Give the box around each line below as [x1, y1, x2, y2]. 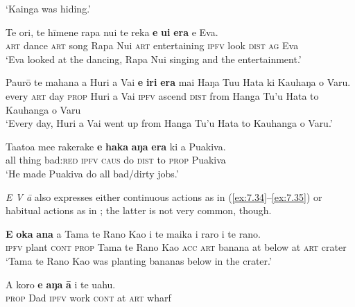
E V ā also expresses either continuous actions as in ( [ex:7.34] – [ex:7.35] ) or [6, 189, 322, 204]
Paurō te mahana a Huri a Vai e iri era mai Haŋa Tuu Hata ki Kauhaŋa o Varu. [6, 75, 351, 89]
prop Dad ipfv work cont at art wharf [6, 290, 171, 305]
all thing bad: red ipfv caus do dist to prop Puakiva [6, 152, 226, 167]
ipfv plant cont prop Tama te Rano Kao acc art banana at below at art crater [6, 240, 347, 254]
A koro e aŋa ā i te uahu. [6, 277, 116, 291]
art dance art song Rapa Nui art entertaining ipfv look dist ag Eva [6, 38, 299, 53]
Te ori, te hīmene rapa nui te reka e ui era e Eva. [6, 24, 218, 39]
